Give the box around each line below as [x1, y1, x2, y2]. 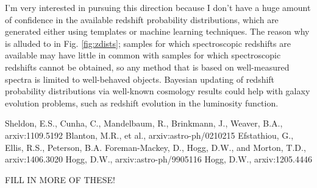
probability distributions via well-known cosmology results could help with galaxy [5, 85, 310, 97]
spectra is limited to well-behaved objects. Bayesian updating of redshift [5, 72, 275, 85]
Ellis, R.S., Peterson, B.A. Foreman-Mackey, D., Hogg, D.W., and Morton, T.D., [5, 141, 306, 153]
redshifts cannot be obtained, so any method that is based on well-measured [5, 60, 290, 73]
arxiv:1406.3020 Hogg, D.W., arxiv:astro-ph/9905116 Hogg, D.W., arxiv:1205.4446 [5, 153, 312, 165]
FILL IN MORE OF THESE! [5, 173, 115, 186]
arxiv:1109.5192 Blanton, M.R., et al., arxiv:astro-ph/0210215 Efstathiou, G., [5, 128, 294, 141]
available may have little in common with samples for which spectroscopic [5, 49, 281, 61]
